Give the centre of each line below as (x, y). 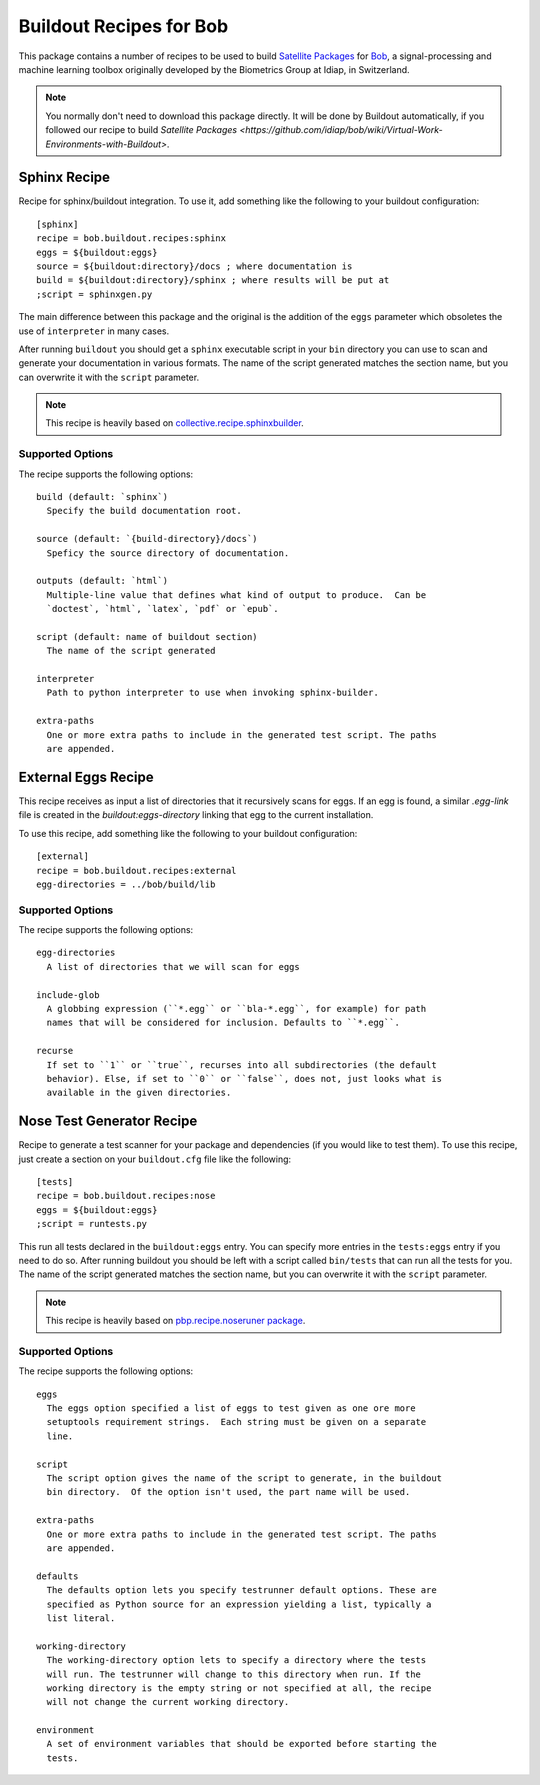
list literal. (81, 1618)
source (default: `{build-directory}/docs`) (147, 539)
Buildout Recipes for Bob (123, 26)
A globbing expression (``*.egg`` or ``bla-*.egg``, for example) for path (236, 1008)
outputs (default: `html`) (102, 581)
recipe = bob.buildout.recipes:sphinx (131, 238)
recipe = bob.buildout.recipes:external (136, 870)
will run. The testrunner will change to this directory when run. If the (234, 1674)
